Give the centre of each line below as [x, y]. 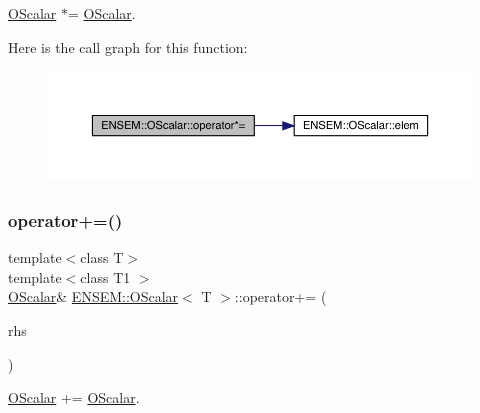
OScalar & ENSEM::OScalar [93, 296]
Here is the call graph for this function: [128, 46]
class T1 [105, 276]
